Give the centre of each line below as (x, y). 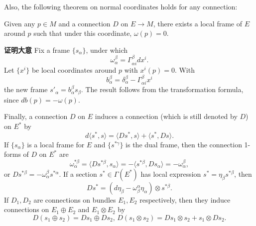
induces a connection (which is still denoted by (166, 116)
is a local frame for (56, 144)
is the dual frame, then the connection (184, 144)
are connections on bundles (75, 199)
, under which (107, 50)
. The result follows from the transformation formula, (162, 89)
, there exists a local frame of (197, 23)
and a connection (84, 23)
